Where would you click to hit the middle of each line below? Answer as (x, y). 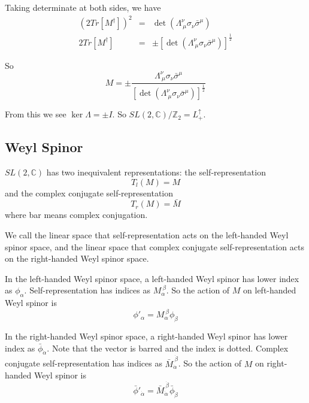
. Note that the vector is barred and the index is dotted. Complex (168, 348)
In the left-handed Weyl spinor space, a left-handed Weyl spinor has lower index (152, 278)
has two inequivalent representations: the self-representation (156, 172)
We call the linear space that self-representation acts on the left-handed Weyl (147, 234)
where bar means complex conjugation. (76, 215)
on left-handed (270, 290)
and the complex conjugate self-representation (89, 193)
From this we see (36, 114)
